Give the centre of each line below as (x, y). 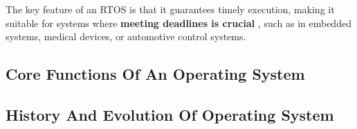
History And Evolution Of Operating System (170, 114)
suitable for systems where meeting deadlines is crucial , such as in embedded (178, 23)
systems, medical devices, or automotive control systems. (126, 36)
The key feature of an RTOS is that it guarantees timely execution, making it (170, 9)
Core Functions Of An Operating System (155, 74)
